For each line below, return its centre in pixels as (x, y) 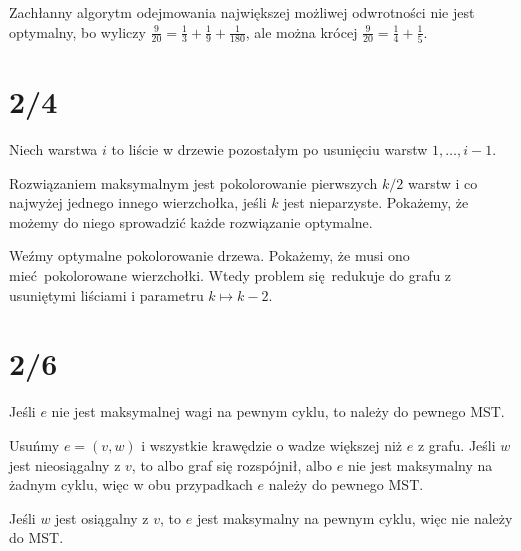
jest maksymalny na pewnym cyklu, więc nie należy (354, 517)
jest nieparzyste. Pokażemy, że (376, 202)
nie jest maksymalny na (420, 464)
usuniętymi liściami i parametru (106, 294)
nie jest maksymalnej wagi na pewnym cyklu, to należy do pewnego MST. (278, 411)
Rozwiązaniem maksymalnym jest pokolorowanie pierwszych (193, 182)
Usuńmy (34, 444)
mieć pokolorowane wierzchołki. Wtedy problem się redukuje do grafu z (230, 275)
